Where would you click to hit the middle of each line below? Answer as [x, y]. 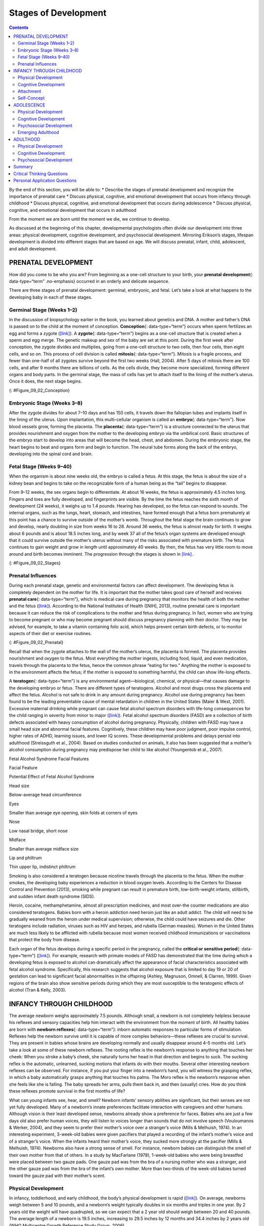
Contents [19, 27]
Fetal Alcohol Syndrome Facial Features [49, 759]
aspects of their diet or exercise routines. [50, 633]
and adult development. [33, 249]
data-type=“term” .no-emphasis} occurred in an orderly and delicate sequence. [89, 281]
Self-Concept [31, 98]
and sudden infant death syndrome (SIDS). [52, 896]
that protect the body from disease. [45, 940]
